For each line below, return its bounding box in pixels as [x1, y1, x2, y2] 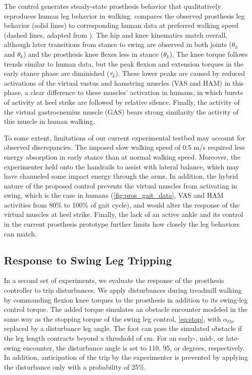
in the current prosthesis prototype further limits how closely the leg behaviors [4, 219, 240, 229]
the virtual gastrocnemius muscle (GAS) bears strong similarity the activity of [4, 106, 239, 117]
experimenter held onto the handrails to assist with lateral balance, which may [4, 161, 239, 171]
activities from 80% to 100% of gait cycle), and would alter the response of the [4, 199, 240, 210]
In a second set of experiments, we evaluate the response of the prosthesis [4, 275, 224, 285]
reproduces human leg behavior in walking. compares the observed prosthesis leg [4, 10, 245, 21]
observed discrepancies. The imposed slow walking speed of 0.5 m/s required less [4, 142, 245, 152]
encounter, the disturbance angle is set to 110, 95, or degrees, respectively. [22, 342, 245, 352]
